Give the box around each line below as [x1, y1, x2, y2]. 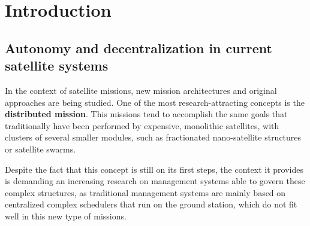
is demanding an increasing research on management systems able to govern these [5, 175, 305, 187]
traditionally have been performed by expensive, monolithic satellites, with [5, 119, 279, 132]
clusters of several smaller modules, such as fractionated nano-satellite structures [5, 131, 302, 143]
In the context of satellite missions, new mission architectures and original [5, 84, 277, 96]
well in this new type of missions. [5, 209, 127, 222]
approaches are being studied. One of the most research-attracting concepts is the [5, 96, 305, 108]
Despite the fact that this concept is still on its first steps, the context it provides [5, 163, 303, 175]
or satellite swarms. [5, 142, 76, 155]
